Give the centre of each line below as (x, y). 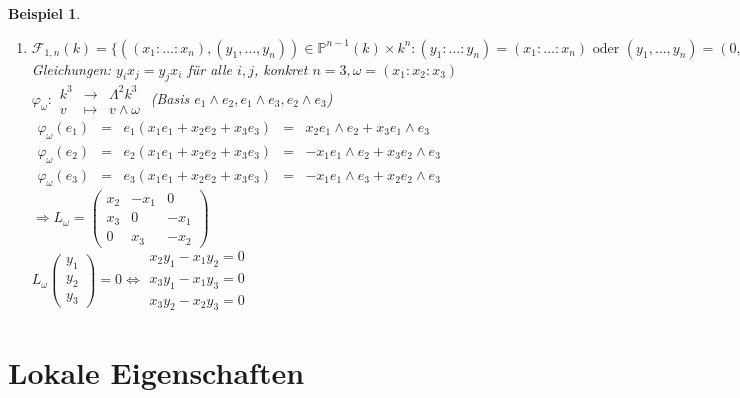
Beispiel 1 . (44, 13)
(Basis (170, 97)
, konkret (280, 68)
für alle (210, 68)
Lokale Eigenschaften (156, 371)
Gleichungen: (71, 68)
